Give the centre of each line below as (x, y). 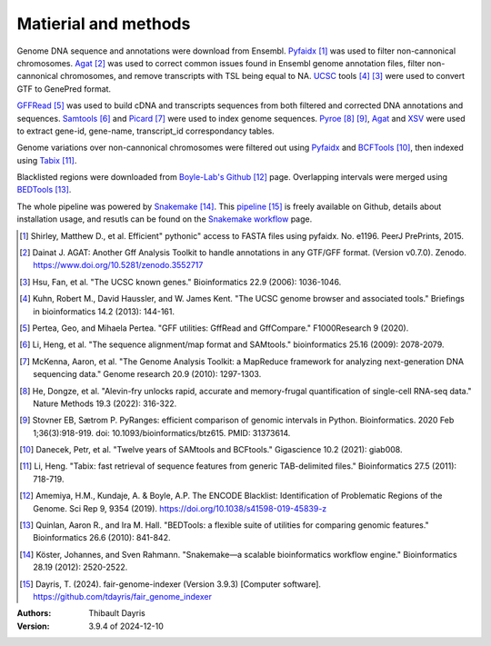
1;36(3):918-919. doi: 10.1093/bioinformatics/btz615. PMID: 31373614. (162, 432)
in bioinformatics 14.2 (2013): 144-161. (104, 311)
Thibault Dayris (117, 613)
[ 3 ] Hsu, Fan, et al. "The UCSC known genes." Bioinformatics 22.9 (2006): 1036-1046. (180, 282)
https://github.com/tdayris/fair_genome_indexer (123, 596)
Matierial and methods (104, 24)
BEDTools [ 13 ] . (44, 190)
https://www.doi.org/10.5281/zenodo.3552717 (118, 265)
